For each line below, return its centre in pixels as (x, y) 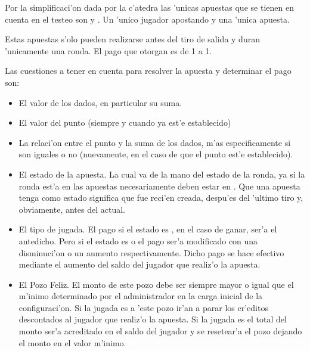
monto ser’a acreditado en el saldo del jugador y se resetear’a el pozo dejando (160, 331)
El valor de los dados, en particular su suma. (100, 102)
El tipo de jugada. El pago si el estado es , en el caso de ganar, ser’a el (148, 229)
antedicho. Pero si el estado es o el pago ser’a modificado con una (138, 240)
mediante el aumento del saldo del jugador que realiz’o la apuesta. (139, 264)
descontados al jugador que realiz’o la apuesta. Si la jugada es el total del (153, 319)
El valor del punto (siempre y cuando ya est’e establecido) (125, 122)
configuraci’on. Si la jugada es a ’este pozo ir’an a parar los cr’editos (143, 307)
